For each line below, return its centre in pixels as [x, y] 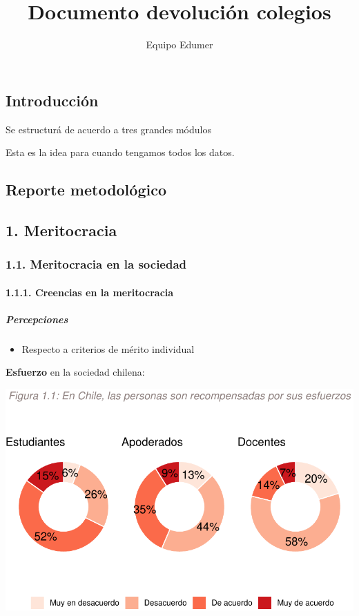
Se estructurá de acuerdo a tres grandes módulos [108, 129]
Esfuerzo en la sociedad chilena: [75, 372]
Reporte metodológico [86, 190]
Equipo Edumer [179, 45]
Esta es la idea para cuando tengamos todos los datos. [120, 152]
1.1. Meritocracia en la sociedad [96, 264]
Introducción [52, 100]
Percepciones [37, 319]
